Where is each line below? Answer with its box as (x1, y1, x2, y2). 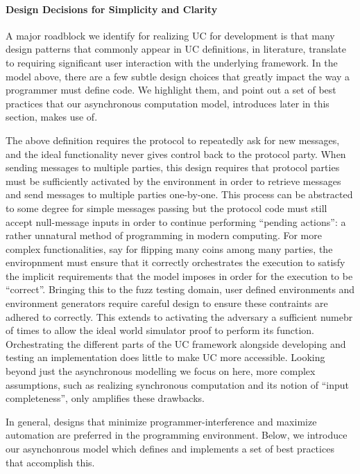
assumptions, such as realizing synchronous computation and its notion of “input (6, 377, 350, 392)
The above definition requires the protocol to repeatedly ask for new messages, (6, 132, 340, 147)
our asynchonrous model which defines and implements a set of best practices (6, 441, 334, 456)
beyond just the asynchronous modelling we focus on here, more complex (6, 364, 316, 378)
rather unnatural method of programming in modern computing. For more (6, 228, 322, 243)
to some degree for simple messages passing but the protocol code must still (6, 200, 327, 215)
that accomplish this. (6, 455, 95, 469)
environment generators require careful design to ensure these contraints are (6, 296, 328, 310)
